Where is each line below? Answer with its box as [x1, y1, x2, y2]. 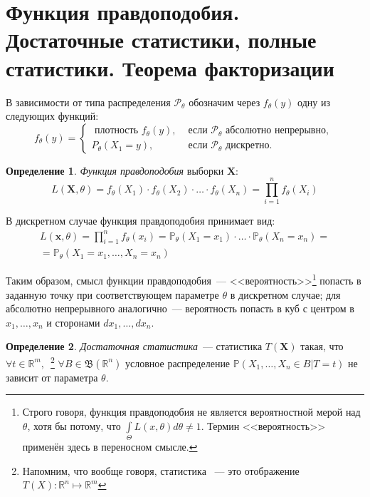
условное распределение [125, 355, 231, 370]
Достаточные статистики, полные [6, 25, 317, 54]
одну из [297, 94, 331, 109]
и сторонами [46, 314, 100, 329]
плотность [95, 125, 139, 136]
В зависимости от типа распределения [6, 94, 171, 109]
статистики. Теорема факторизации [6, 53, 334, 82]
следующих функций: [6, 108, 99, 123]
